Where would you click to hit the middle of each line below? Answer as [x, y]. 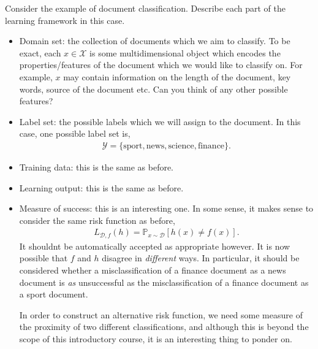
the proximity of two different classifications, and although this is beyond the [164, 327]
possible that [44, 258]
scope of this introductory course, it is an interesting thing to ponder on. [156, 338]
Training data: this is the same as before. [97, 167]
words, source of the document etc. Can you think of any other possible [153, 89]
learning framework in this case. [65, 20]
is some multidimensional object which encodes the [185, 52]
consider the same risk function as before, [97, 220]
